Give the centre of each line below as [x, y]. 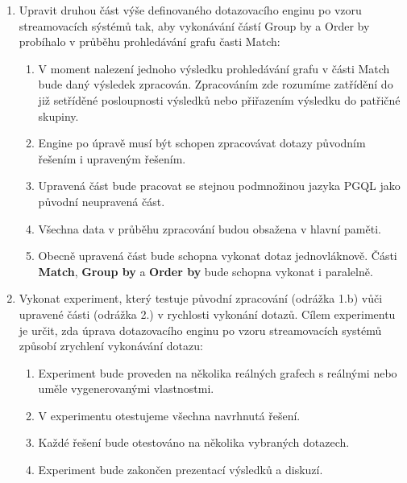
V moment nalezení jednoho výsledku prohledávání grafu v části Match [214, 68]
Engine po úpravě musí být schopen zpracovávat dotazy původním [202, 143]
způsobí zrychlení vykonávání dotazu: [111, 346]
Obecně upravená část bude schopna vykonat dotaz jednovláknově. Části [218, 256]
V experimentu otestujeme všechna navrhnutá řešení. [169, 415]
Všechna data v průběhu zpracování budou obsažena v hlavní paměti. [210, 228]
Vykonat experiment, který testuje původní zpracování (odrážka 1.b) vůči [201, 298]
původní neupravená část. [102, 201]
